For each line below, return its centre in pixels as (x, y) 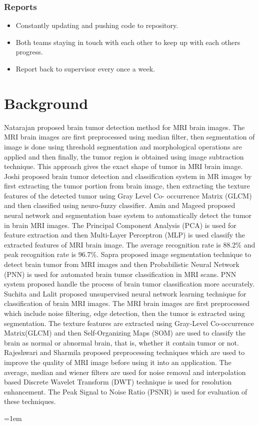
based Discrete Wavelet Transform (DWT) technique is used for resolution (118, 382)
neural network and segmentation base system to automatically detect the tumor (128, 215)
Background (46, 103)
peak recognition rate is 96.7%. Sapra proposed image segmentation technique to (128, 254)
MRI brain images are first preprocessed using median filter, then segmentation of (129, 137)
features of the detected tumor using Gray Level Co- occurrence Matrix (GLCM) (128, 195)
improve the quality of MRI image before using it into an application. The (118, 362)
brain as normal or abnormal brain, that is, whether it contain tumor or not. (121, 342)
